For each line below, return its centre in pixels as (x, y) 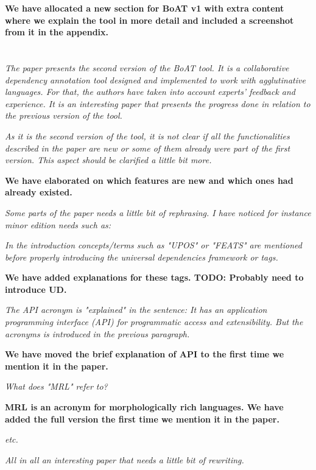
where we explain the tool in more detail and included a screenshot (149, 20)
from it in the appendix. (57, 32)
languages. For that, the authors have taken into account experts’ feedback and (150, 92)
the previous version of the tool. (64, 115)
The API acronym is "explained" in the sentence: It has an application (136, 310)
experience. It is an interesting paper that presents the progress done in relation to (158, 103)
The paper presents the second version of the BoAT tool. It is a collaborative (147, 67)
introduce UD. (36, 289)
